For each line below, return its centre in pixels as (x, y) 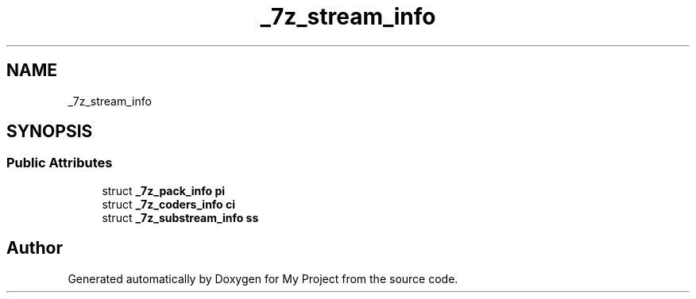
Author (35, 248)
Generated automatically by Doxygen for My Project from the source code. (263, 278)
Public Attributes (60, 163)
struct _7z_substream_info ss (180, 217)
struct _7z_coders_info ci (169, 204)
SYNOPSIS (50, 132)
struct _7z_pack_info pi (164, 190)
